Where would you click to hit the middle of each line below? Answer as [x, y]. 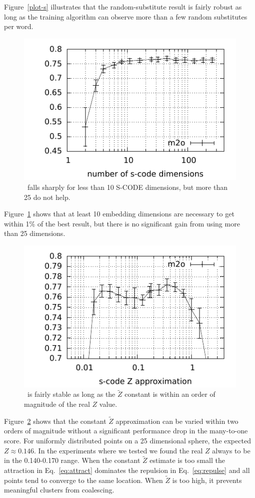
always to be [231, 450]
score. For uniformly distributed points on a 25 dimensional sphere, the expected [127, 441]
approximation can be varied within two [177, 421]
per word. [19, 26]
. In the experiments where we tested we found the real [118, 450]
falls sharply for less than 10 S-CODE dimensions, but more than [127, 187]
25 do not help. [47, 197]
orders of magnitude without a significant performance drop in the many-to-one [126, 431]
